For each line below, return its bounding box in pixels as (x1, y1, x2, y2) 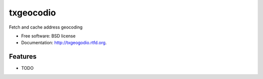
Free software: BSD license (21, 33, 75, 39)
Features (9, 52, 37, 61)
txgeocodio (9, 7, 56, 18)
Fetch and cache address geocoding (9, 24, 83, 30)
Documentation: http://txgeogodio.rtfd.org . (21, 40, 107, 46)
